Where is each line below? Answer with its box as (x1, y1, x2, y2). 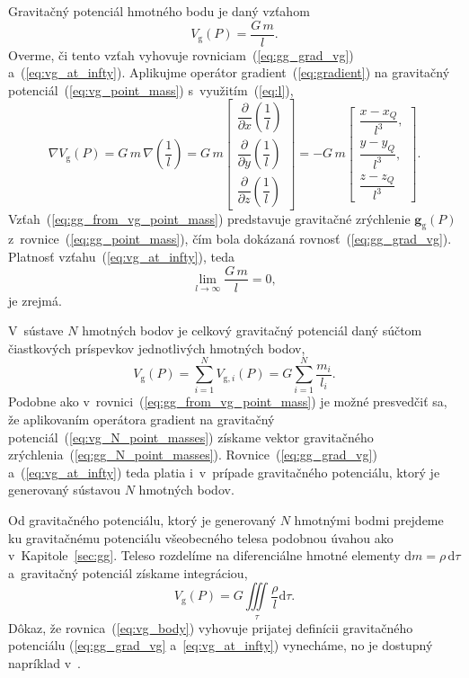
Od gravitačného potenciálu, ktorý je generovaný (8, 511, 277, 530)
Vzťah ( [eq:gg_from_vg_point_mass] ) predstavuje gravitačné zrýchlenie (8, 209, 411, 227)
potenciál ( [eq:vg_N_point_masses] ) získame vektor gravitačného (8, 427, 374, 446)
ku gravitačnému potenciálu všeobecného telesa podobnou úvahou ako (8, 528, 394, 547)
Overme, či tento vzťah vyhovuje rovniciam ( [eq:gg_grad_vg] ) (8, 45, 354, 64)
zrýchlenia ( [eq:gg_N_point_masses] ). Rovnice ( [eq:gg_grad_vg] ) (8, 445, 377, 464)
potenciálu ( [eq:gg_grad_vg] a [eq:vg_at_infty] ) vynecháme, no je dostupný (8, 636, 433, 655)
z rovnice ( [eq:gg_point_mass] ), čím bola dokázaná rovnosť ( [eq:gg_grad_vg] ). (8, 229, 452, 248)
